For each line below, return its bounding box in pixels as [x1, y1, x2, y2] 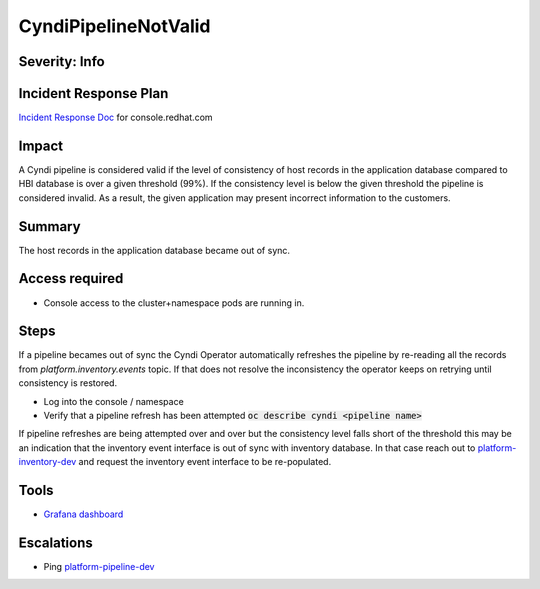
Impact [18, 137, 64, 154]
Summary [18, 218, 81, 235]
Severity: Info [18, 53, 105, 70]
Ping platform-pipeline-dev [43, 561, 155, 573]
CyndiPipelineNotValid [18, 15, 211, 37]
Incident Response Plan [18, 85, 169, 102]
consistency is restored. [18, 377, 118, 389]
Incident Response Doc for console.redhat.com [18, 111, 214, 124]
